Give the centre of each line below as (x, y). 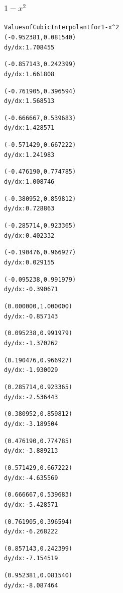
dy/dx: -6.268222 (31, 532)
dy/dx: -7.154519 (31, 558)
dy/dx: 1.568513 (29, 101)
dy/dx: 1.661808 (29, 74)
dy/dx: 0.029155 (29, 263)
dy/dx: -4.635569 (31, 478)
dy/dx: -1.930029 (31, 370)
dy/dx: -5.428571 (31, 504)
